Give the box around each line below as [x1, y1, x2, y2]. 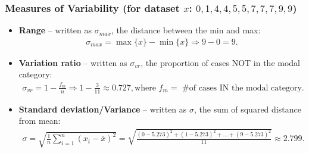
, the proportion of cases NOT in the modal [141, 56, 301, 68]
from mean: [18, 114, 61, 127]
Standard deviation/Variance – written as [18, 102, 187, 115]
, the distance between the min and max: [111, 24, 261, 36]
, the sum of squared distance [193, 102, 301, 115]
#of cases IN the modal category [182, 83, 302, 92]
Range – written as [18, 24, 92, 36]
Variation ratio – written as [18, 56, 127, 68]
